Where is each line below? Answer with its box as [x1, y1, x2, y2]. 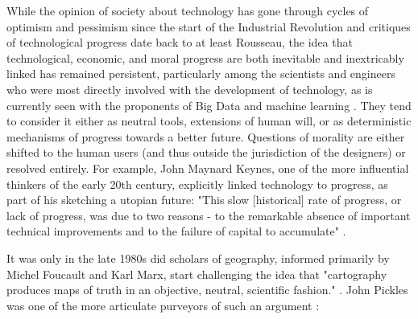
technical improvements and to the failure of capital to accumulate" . [6, 223, 346, 239]
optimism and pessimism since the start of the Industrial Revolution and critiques [6, 18, 411, 35]
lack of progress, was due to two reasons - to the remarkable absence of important [6, 207, 411, 223]
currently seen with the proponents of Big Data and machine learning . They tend [6, 96, 412, 113]
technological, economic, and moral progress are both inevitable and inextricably [6, 49, 404, 66]
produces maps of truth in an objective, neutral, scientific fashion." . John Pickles [6, 281, 408, 298]
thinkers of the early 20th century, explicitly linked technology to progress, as [6, 175, 388, 192]
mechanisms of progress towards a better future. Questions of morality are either [6, 128, 405, 145]
